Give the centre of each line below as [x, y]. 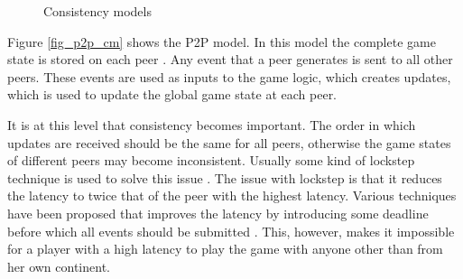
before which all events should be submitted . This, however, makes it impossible [231, 231]
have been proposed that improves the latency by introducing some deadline [218, 213]
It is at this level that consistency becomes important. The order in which [212, 124]
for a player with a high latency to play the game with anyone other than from [225, 249]
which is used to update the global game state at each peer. [172, 94]
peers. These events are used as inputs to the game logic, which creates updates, [229, 76]
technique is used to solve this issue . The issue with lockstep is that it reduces [225, 177]
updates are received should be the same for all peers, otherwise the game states [229, 142]
